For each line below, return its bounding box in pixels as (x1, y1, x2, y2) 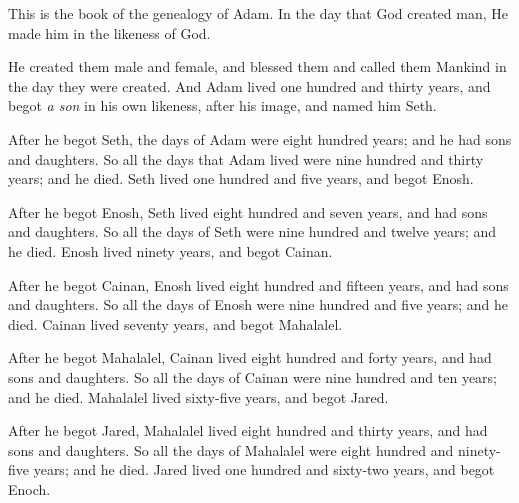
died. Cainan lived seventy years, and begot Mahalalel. (8, 313, 343, 334)
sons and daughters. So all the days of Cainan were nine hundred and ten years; (8, 366, 498, 387)
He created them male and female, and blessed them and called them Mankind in (8, 56, 507, 77)
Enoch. (8, 478, 51, 499)
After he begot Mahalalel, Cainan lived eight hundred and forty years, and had (8, 347, 492, 368)
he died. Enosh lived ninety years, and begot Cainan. (8, 240, 333, 261)
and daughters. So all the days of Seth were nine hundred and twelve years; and (8, 221, 497, 242)
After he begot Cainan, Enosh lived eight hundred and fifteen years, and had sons (8, 274, 509, 295)
